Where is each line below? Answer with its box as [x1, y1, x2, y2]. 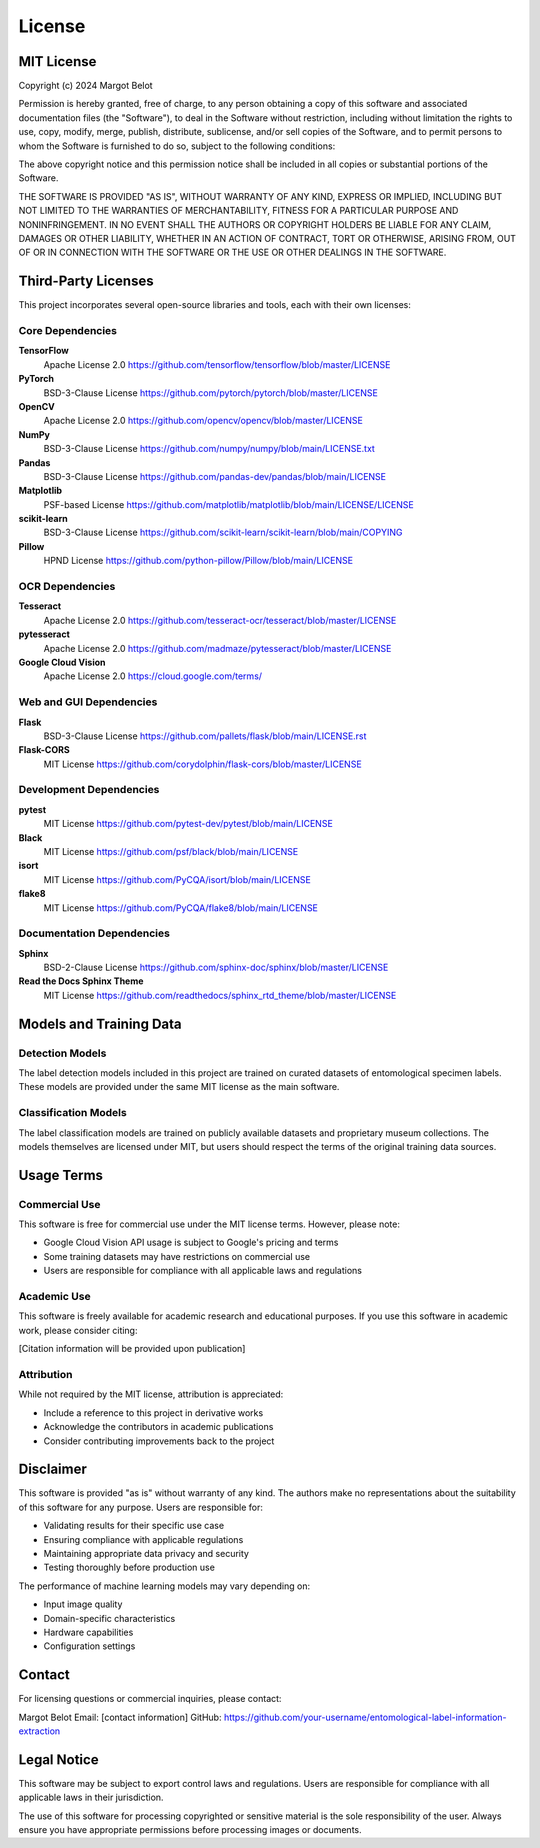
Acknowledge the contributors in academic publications [43, 1421, 274, 1433]
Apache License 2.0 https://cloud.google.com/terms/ [43, 670, 263, 682]
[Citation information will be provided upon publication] [18, 1343, 246, 1355]
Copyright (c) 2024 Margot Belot [18, 80, 154, 92]
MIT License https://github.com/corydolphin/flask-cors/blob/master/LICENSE [43, 758, 362, 770]
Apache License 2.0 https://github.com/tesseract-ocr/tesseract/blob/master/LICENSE [43, 614, 397, 626]
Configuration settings [43, 1640, 136, 1652]
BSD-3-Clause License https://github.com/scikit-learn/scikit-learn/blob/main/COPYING [43, 526, 403, 539]
